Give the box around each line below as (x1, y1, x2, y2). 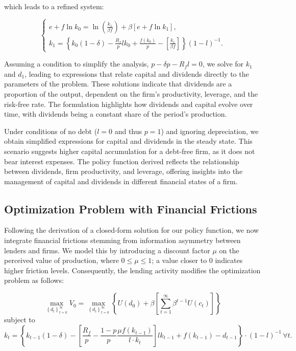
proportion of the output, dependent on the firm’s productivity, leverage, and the (4, 88, 258, 99)
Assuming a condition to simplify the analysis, (4, 58, 149, 69)
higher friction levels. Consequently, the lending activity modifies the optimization (4, 265, 261, 275)
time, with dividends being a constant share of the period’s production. (4, 108, 227, 119)
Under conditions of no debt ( (4, 125, 97, 136)
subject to (4, 314, 35, 325)
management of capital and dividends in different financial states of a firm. (4, 175, 238, 186)
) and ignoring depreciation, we (161, 125, 259, 136)
